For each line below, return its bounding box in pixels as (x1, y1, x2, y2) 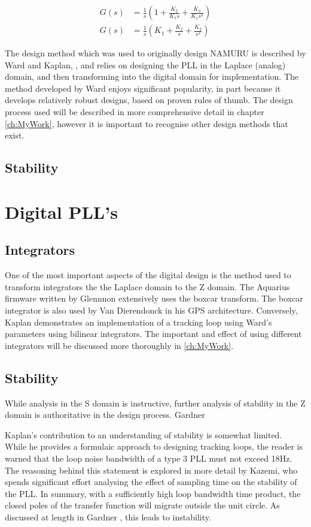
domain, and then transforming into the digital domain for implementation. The (5, 70, 299, 83)
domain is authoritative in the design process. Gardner (5, 408, 205, 421)
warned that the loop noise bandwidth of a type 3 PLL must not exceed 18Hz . (5, 451, 292, 464)
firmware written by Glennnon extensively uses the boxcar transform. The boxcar (5, 292, 303, 305)
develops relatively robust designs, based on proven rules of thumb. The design (5, 94, 293, 106)
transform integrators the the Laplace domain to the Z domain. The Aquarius (5, 280, 290, 293)
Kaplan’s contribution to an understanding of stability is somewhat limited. (5, 428, 282, 441)
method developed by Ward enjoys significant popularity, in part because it (5, 82, 281, 94)
